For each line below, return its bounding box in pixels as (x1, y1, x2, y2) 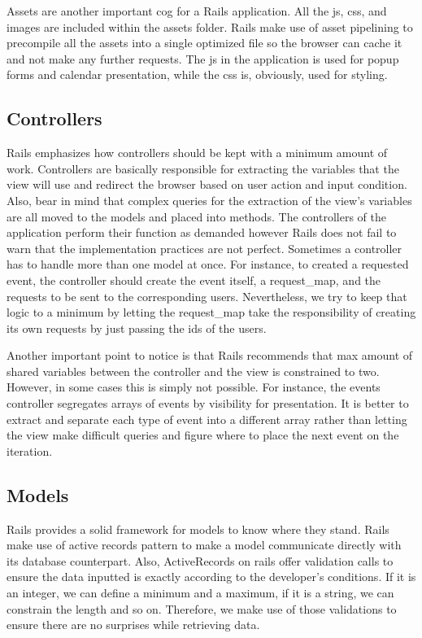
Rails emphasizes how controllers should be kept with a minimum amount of (7, 144, 388, 161)
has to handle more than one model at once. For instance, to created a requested (7, 256, 409, 273)
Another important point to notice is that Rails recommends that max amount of (7, 347, 413, 364)
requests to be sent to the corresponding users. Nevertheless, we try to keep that (7, 287, 407, 304)
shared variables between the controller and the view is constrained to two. (7, 362, 380, 379)
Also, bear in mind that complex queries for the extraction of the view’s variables (7, 191, 412, 208)
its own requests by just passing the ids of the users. (7, 319, 267, 336)
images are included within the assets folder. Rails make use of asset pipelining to (7, 18, 413, 35)
